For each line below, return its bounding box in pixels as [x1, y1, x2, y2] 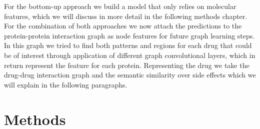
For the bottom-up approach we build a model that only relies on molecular [4, 1, 236, 11]
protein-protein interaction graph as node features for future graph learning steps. [4, 30, 255, 40]
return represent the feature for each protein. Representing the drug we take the [4, 59, 249, 70]
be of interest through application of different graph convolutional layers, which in [4, 49, 255, 60]
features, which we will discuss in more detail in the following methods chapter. [4, 10, 247, 21]
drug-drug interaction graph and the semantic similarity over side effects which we [4, 69, 256, 80]
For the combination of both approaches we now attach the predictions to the [4, 20, 242, 31]
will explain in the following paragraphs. [4, 79, 127, 89]
